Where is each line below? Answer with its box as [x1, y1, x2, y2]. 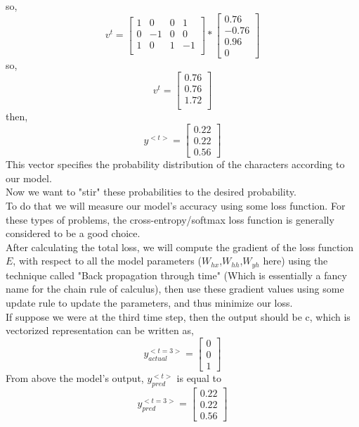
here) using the [263, 253, 328, 268]
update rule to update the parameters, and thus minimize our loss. [6, 295, 293, 310]
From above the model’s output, [6, 370, 144, 385]
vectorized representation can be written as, [6, 323, 194, 338]
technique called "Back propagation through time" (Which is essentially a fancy [6, 267, 347, 282]
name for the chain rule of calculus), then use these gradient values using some [6, 281, 344, 296]
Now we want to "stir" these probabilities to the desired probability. [6, 184, 296, 199]
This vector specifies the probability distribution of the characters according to [6, 157, 345, 172]
